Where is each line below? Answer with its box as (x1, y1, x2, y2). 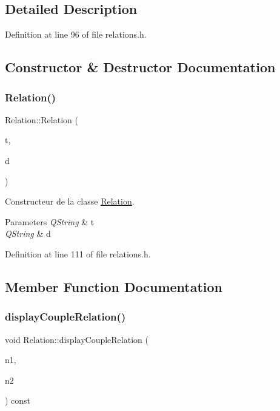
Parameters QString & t (5, 215, 95, 228)
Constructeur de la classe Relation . (5, 195, 135, 208)
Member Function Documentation (5, 277, 223, 296)
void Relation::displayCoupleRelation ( (5, 333, 148, 345)
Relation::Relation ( (5, 113, 78, 126)
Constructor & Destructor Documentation (5, 58, 276, 76)
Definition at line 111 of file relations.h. (5, 247, 151, 260)
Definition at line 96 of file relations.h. (5, 28, 147, 41)
